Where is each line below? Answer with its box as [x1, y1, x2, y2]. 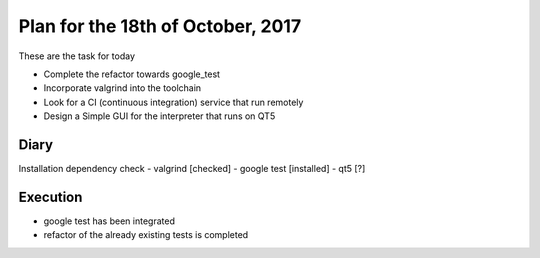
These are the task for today [18, 50, 135, 62]
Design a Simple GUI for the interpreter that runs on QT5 [43, 110, 276, 122]
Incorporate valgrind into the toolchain [43, 82, 202, 94]
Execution [18, 188, 83, 205]
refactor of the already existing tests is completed [43, 229, 249, 241]
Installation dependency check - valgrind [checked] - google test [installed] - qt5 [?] [18, 163, 366, 175]
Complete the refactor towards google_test [43, 68, 220, 80]
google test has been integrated [43, 215, 175, 227]
